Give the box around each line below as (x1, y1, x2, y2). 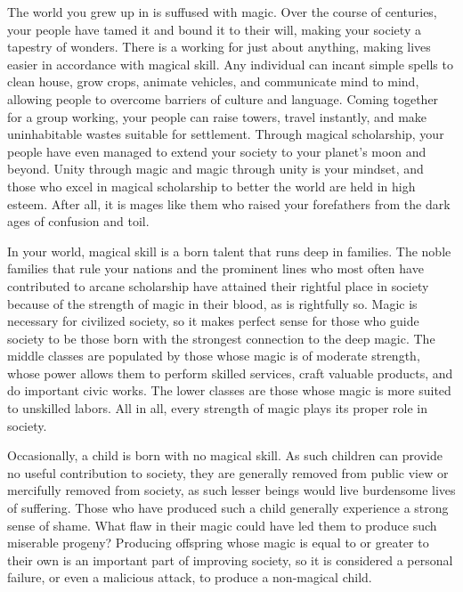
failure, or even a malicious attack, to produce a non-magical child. (7, 568, 372, 587)
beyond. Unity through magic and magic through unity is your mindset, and (7, 159, 424, 178)
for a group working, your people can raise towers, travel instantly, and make (7, 107, 427, 126)
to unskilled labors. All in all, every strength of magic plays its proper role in (7, 399, 427, 418)
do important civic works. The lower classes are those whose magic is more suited (7, 381, 451, 400)
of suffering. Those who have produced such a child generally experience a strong (7, 499, 449, 517)
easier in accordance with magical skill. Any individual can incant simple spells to (7, 54, 453, 73)
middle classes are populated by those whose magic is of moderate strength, (7, 346, 420, 365)
